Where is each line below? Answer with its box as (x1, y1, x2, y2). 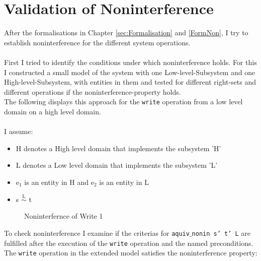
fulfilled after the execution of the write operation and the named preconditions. (4, 237, 253, 248)
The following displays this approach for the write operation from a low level (4, 96, 243, 107)
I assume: (4, 126, 33, 137)
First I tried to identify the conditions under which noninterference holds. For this (4, 56, 257, 67)
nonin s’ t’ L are (192, 227, 251, 238)
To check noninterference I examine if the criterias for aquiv (4, 227, 190, 238)
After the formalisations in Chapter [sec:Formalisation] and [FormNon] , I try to (4, 27, 248, 38)
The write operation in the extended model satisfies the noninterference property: (4, 247, 257, 258)
